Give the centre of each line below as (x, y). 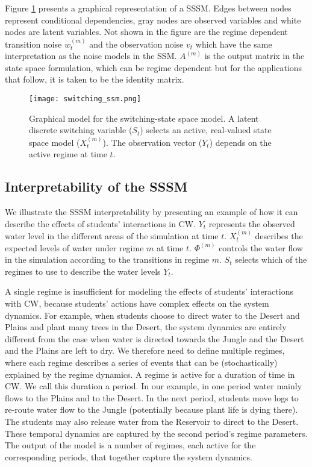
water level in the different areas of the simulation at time (112, 236)
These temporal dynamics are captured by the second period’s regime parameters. (156, 433)
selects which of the (271, 259)
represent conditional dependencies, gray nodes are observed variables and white (153, 20)
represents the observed (252, 223)
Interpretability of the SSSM (96, 186)
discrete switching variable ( (81, 130)
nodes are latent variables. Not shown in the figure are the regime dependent (146, 32)
